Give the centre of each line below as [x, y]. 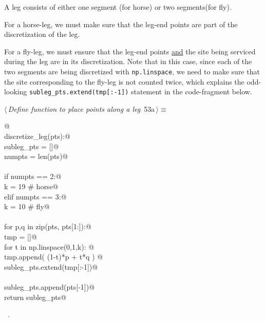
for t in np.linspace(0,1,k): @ [49, 246]
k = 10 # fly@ [27, 206]
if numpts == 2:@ [33, 176]
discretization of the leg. [42, 34]
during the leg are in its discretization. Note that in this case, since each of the [128, 61]
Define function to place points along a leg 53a [81, 108]
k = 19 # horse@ [31, 186]
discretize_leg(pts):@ [37, 136]
